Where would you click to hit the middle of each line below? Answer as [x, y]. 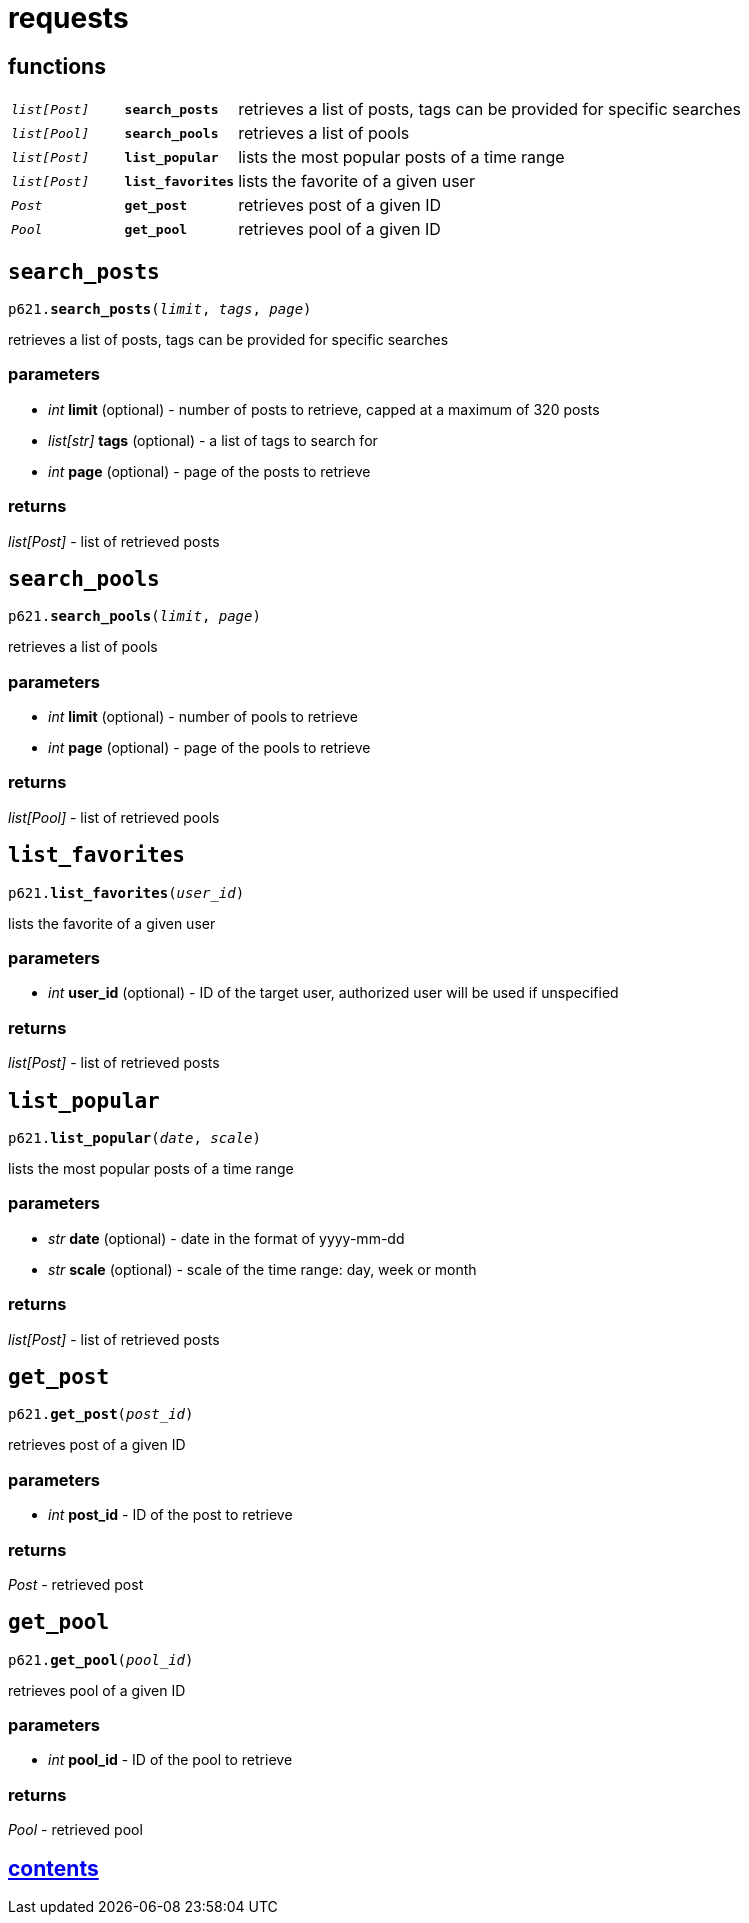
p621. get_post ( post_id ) [101, 1414]
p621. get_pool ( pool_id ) [101, 1659]
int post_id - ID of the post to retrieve [170, 1515]
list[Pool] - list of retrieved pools [114, 817]
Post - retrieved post [76, 1584]
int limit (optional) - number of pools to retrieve [203, 717]
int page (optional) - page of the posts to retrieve [209, 471]
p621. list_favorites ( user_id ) [126, 892]
